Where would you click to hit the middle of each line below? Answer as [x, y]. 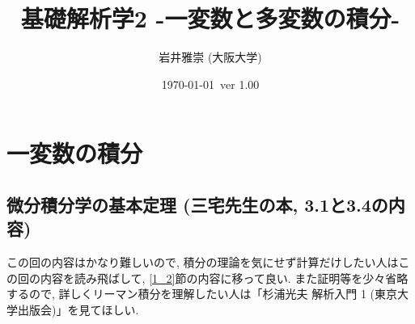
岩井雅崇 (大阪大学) [210, 57]
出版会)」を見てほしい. [78, 309]
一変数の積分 [75, 153]
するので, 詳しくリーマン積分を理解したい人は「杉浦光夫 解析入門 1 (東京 [202, 294]
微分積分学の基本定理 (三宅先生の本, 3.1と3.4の [197, 204]
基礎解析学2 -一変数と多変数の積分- [210, 18]
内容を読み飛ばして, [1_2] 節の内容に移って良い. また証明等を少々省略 [224, 278]
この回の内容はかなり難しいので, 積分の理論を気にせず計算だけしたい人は [203, 262]
